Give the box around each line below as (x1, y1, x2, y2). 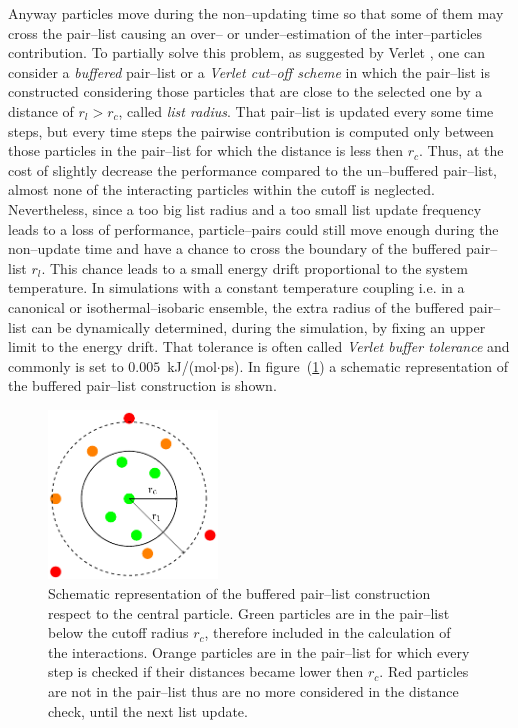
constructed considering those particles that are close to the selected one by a (8, 81, 483, 102)
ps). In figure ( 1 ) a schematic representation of (220, 355, 509, 376)
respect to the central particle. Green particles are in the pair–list (48, 602, 450, 623)
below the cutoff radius (48, 622, 189, 643)
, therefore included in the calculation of (204, 622, 451, 643)
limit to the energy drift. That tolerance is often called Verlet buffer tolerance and (8, 336, 510, 357)
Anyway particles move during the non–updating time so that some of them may (8, 3, 504, 23)
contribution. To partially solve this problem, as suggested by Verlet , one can (8, 42, 485, 63)
